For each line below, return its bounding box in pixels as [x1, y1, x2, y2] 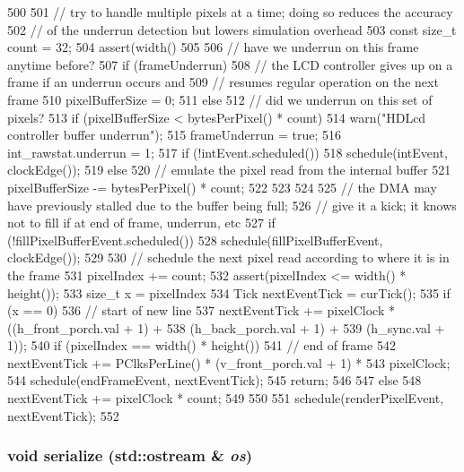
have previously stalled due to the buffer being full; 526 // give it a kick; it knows [7, 195, 457, 214]
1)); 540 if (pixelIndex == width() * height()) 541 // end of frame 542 [7, 336, 396, 355]
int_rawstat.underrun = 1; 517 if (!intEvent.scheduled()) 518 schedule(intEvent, [7, 142, 448, 161]
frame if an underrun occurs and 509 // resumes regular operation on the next [7, 73, 439, 91]
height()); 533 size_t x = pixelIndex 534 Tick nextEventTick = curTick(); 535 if [7, 283, 451, 302]
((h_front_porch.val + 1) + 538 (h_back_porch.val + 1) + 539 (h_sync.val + [7, 318, 445, 337]
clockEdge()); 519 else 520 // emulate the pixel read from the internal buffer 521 [7, 160, 451, 179]
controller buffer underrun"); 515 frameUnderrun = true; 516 [7, 125, 341, 144]
